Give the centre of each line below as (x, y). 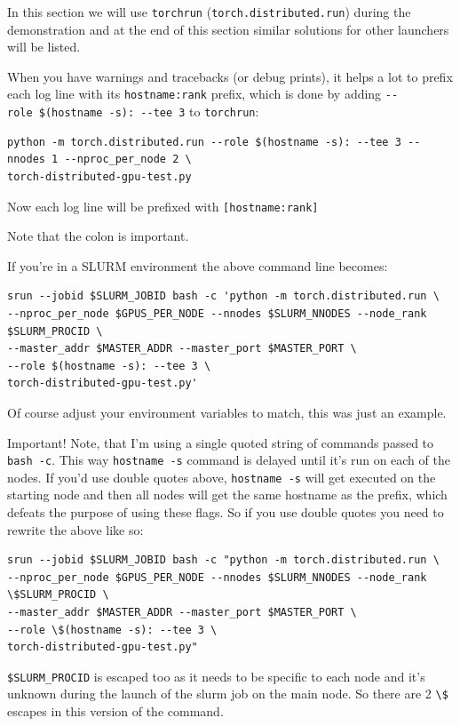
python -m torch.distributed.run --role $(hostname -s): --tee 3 (204, 142)
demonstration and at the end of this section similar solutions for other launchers (228, 29)
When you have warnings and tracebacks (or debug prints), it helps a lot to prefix (230, 76)
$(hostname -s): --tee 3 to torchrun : (149, 112)
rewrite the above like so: (75, 529)
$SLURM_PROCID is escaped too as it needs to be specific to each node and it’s (216, 676)
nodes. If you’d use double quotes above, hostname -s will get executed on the (222, 477)
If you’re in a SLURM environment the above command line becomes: (198, 265)
